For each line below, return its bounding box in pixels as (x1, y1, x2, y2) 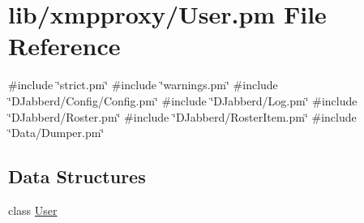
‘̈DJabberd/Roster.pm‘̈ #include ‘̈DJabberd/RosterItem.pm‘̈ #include (8, 108, 357, 125)
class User (8, 201, 58, 218)
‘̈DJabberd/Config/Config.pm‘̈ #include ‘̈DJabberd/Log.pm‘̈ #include (8, 92, 358, 109)
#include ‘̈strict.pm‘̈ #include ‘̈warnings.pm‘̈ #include (8, 76, 278, 93)
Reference (8, 29, 121, 62)
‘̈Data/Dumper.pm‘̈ (8, 124, 105, 141)
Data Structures (8, 164, 146, 189)
